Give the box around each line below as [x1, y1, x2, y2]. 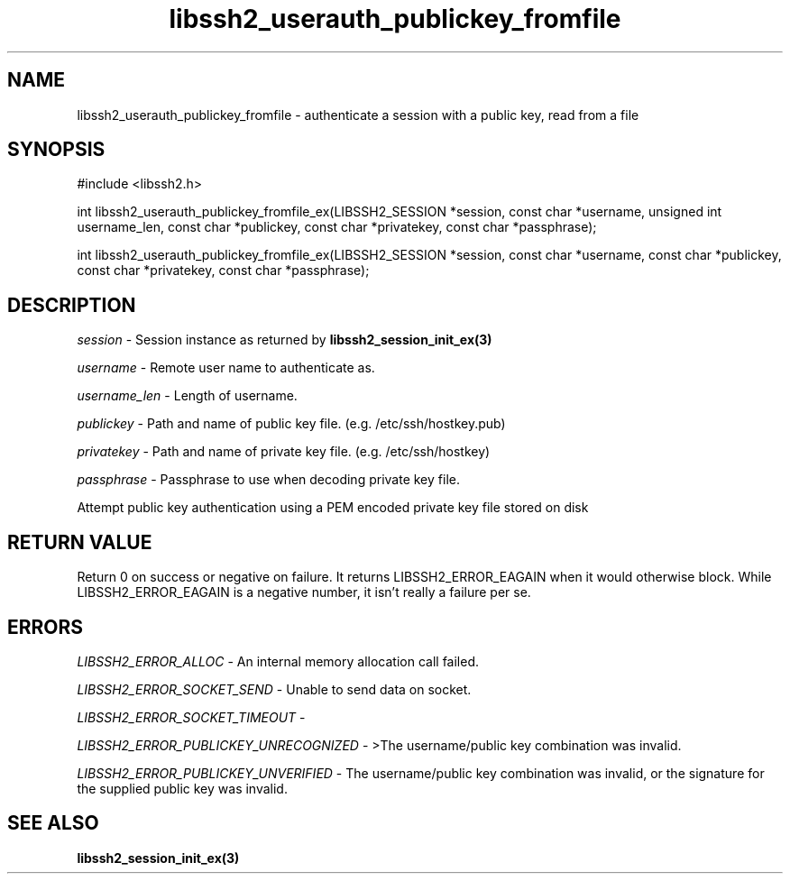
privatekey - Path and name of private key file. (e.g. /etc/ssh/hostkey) [77, 444, 491, 460]
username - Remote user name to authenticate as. [77, 360, 375, 376]
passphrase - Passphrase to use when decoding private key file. [77, 472, 460, 488]
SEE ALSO [7, 812, 99, 835]
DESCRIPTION [7, 293, 136, 317]
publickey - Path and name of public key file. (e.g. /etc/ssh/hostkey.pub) [77, 416, 506, 432]
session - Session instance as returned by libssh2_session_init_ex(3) [77, 332, 492, 348]
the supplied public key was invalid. [77, 780, 288, 796]
